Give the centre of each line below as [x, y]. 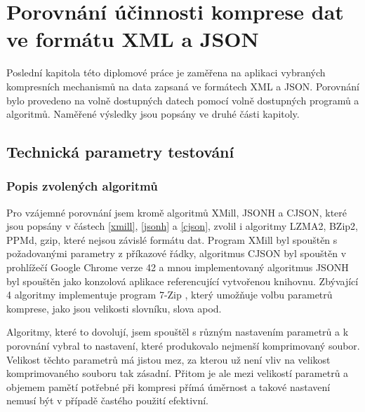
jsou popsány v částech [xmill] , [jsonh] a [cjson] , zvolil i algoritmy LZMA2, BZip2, [182, 226]
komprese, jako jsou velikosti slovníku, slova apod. [114, 308]
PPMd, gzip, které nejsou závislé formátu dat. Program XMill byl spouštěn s [172, 239]
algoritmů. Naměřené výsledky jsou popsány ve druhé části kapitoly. [153, 114]
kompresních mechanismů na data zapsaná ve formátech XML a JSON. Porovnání [183, 86]
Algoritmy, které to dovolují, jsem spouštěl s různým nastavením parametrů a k [178, 332]
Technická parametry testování [120, 152]
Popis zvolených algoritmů [82, 186]
